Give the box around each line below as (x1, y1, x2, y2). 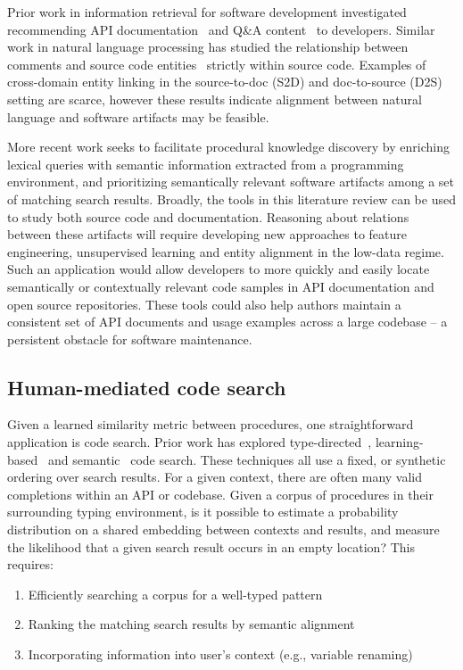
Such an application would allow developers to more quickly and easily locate (7, 260, 430, 278)
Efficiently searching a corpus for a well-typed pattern (28, 584, 323, 603)
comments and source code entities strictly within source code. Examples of (7, 54, 426, 73)
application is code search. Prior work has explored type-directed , (7, 433, 372, 451)
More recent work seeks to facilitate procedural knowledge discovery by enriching (7, 137, 450, 156)
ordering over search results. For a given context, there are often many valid (7, 467, 423, 486)
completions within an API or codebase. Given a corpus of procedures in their (7, 484, 434, 503)
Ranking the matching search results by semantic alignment (28, 615, 355, 633)
